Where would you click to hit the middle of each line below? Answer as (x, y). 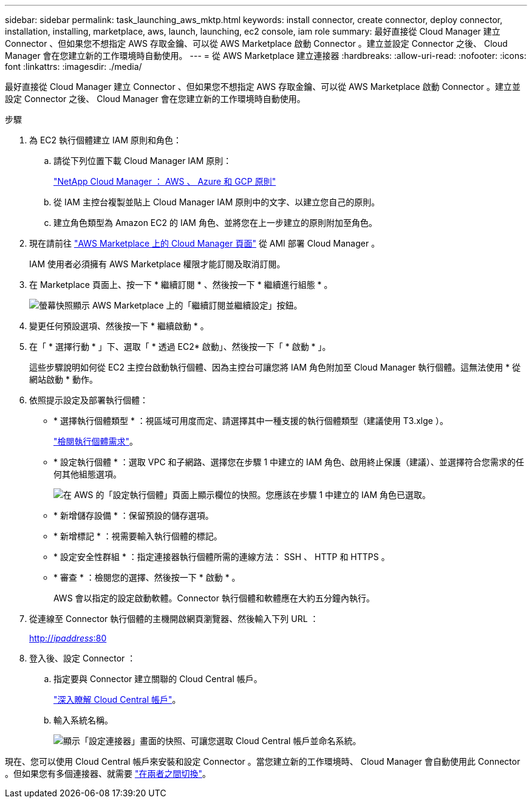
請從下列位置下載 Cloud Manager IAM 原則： (143, 161)
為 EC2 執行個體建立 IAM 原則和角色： (105, 140)
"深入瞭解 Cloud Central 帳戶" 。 (117, 699)
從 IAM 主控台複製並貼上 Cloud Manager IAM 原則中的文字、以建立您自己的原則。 (217, 202)
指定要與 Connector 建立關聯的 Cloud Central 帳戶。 (158, 679)
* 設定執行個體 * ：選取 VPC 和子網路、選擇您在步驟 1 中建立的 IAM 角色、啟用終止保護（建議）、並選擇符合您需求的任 (289, 462)
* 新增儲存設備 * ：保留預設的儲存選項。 (134, 515)
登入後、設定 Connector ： (83, 658)
